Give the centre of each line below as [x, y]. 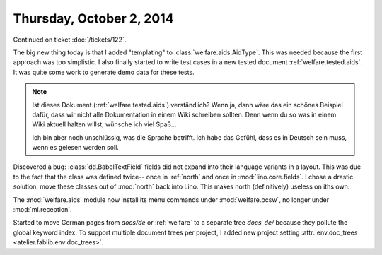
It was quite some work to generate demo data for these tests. [104, 72]
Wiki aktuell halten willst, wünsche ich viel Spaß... [104, 124]
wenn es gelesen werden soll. [76, 148]
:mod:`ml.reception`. [42, 210]
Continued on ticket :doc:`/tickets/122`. [70, 40]
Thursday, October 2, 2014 [93, 18]
